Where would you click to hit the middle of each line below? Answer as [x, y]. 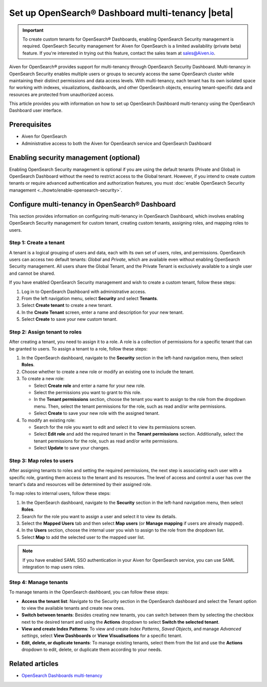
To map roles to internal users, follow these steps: [60, 493]
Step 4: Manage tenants [39, 582]
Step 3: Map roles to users [41, 460]
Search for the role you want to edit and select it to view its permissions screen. [115, 427]
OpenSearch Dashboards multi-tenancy [62, 676]
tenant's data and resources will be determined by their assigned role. [80, 485]
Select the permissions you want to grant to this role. [88, 393]
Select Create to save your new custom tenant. [69, 319]
